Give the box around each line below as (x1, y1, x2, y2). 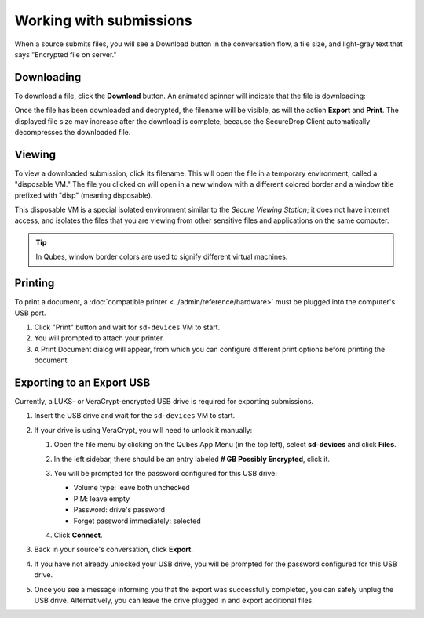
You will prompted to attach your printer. (34, 333, 165, 343)
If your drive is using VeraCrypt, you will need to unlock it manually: (34, 425, 253, 434)
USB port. (14, 308, 46, 318)
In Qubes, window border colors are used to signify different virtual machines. (35, 252, 288, 262)
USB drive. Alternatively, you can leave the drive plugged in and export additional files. (34, 595, 314, 605)
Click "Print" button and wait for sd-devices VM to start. (34, 322, 221, 332)
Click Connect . (53, 530, 103, 540)
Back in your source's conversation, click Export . (34, 545, 194, 554)
